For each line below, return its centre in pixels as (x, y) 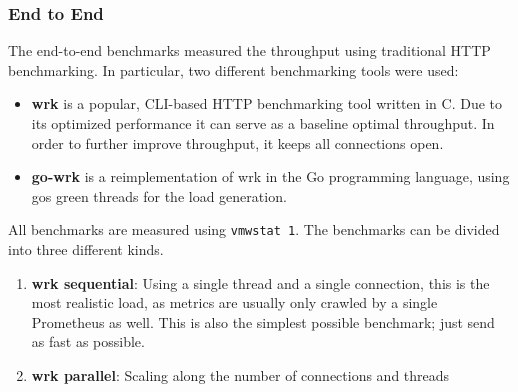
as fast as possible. (88, 341)
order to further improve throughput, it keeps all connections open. (237, 142)
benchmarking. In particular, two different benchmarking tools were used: (233, 69)
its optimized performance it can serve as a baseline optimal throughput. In (263, 123)
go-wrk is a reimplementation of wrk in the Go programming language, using (270, 176)
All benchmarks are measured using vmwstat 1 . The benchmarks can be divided (254, 229)
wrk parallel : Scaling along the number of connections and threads (240, 375)
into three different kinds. (86, 249)
